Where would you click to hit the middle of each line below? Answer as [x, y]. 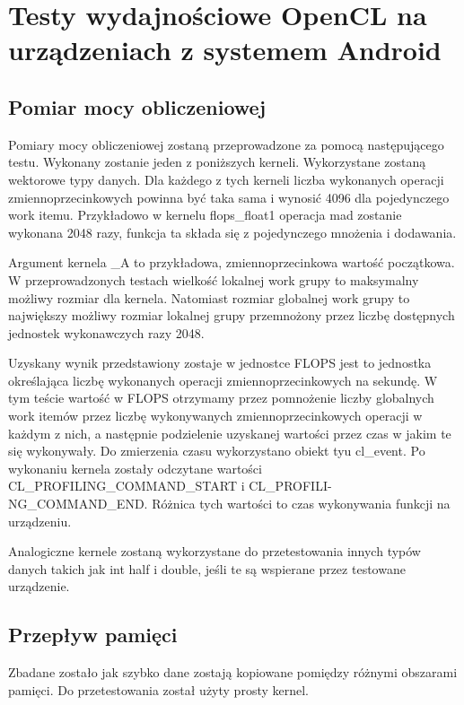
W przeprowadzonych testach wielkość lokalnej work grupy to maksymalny [214, 279]
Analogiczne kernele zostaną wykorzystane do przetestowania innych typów [214, 551]
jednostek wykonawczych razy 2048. [106, 332]
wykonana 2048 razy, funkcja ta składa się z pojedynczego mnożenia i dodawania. [232, 232]
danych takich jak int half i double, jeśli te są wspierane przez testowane [207, 568]
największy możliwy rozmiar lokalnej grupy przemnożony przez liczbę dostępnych [232, 315]
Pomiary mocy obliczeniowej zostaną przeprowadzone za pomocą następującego [226, 144]
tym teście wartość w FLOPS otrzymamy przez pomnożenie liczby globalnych [221, 398]
